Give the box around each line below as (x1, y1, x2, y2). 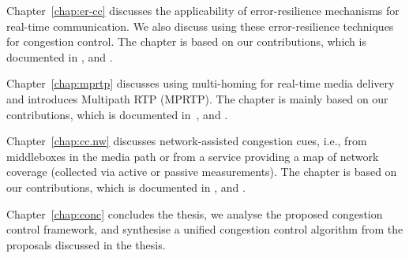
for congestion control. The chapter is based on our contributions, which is (6, 33, 366, 50)
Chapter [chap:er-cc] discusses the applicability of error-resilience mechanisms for (6, 2, 400, 18)
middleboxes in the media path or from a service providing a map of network (6, 148, 379, 164)
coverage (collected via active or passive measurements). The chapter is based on (6, 163, 397, 180)
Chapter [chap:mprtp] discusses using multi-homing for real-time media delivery (6, 75, 395, 92)
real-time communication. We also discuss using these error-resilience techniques (6, 17, 394, 34)
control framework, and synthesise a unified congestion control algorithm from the (6, 221, 403, 237)
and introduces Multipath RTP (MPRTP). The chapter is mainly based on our (6, 90, 388, 107)
